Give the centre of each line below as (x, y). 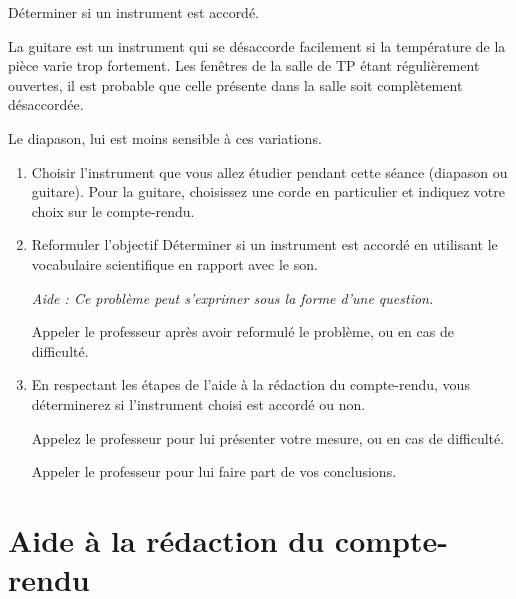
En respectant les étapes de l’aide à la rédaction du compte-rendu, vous (250, 384)
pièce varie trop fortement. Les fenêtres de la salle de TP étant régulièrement (244, 65)
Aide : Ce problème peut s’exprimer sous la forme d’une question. (232, 297)
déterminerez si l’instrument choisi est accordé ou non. (198, 403)
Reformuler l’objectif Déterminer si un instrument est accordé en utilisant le (264, 244)
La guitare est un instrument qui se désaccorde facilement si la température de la (257, 45)
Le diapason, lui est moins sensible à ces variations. (165, 137)
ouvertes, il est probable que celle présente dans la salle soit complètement (235, 84)
